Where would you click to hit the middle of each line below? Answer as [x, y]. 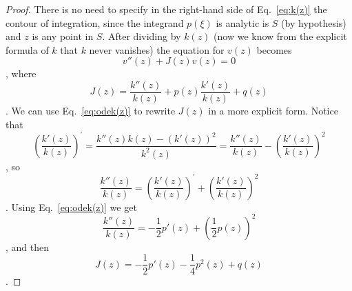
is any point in [63, 36]
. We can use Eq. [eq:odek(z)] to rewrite [91, 111]
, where [21, 73]
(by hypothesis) [314, 22]
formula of [27, 49]
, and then [28, 247]
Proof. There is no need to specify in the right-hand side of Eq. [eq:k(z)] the [166, 9]
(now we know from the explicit [280, 36]
